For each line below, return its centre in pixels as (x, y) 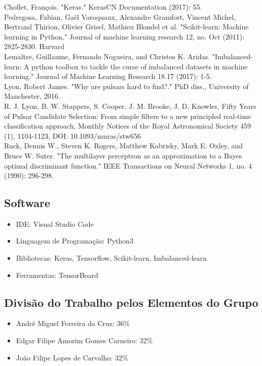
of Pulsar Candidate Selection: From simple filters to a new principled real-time (128, 116)
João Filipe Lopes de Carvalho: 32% (72, 357)
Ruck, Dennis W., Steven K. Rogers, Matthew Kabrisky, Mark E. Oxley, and (123, 146)
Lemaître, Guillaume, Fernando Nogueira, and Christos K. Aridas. (107, 56)
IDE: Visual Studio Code (55, 223)
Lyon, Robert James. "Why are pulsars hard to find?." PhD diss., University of (126, 86)
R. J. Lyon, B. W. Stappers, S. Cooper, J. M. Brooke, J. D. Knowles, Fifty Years (130, 106)
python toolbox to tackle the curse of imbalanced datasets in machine (140, 66)
